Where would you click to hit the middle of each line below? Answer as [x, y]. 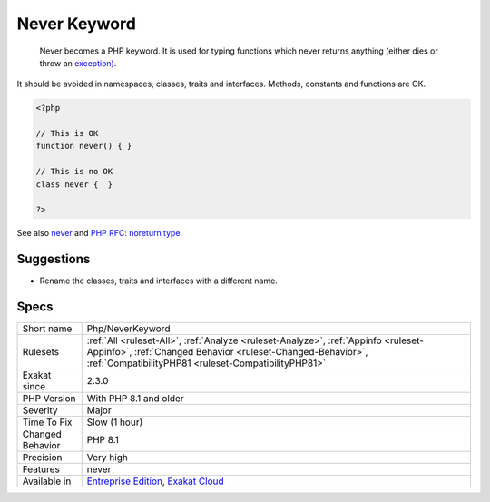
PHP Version [49, 399]
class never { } [74, 184]
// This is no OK [74, 172]
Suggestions [54, 259]
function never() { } [84, 146]
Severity [40, 410]
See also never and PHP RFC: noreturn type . [100, 233]
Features [41, 469]
